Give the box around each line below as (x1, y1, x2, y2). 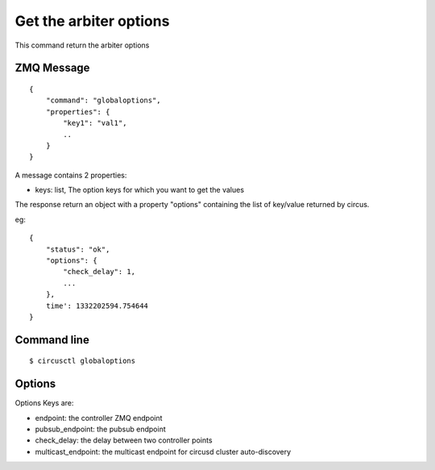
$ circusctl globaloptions (29, 356, 136, 366)
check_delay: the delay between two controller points (35, 435, 213, 445)
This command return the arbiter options (14, 40, 150, 50)
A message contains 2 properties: (14, 170, 127, 180)
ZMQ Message (14, 61, 90, 75)
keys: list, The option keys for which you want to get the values (35, 185, 245, 195)
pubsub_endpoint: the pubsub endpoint (35, 424, 167, 435)
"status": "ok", (45, 244, 110, 254)
